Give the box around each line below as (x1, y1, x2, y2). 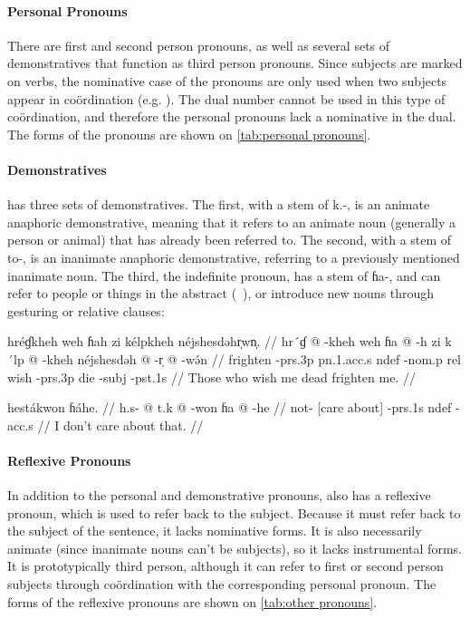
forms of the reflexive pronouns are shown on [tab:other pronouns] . (7, 592, 378, 611)
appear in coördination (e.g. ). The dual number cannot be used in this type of (7, 89, 446, 108)
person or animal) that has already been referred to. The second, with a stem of (7, 230, 452, 249)
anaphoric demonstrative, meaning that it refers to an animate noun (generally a (7, 212, 456, 231)
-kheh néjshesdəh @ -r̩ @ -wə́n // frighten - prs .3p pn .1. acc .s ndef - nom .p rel (42, 349, 462, 368)
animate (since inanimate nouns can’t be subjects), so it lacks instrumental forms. (7, 538, 462, 557)
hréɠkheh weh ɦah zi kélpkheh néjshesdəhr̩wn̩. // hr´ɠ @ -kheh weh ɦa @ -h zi (7, 332, 441, 351)
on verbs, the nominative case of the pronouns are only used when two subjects (7, 71, 447, 90)
